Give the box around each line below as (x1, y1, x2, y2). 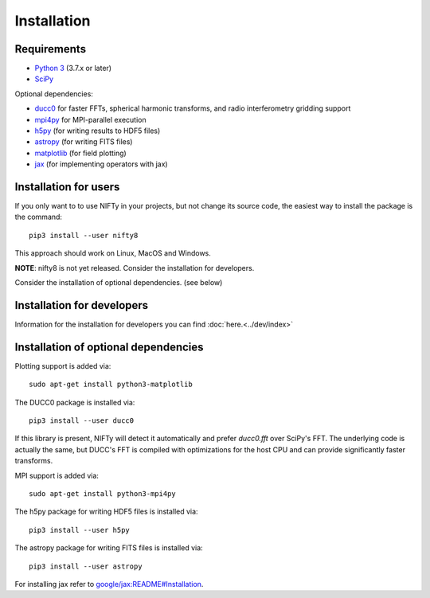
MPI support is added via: (14, 471, 100, 480)
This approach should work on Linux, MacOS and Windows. (14, 248, 211, 258)
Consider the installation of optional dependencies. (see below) (14, 278, 223, 287)
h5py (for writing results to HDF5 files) (34, 126, 161, 135)
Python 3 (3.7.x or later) (34, 64, 111, 73)
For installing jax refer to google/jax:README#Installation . (14, 579, 204, 588)
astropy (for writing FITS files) (34, 137, 133, 147)
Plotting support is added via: (14, 361, 111, 370)
